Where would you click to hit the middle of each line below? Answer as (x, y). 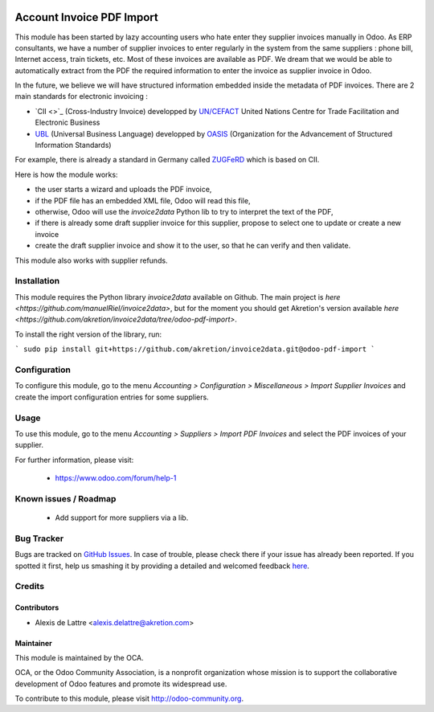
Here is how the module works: (66, 174)
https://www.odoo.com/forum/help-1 (116, 478)
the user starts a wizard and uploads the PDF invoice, (123, 190)
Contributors (37, 608)
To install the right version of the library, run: (88, 334)
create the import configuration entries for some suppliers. (112, 397)
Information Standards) (73, 145)
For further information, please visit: (74, 460)
